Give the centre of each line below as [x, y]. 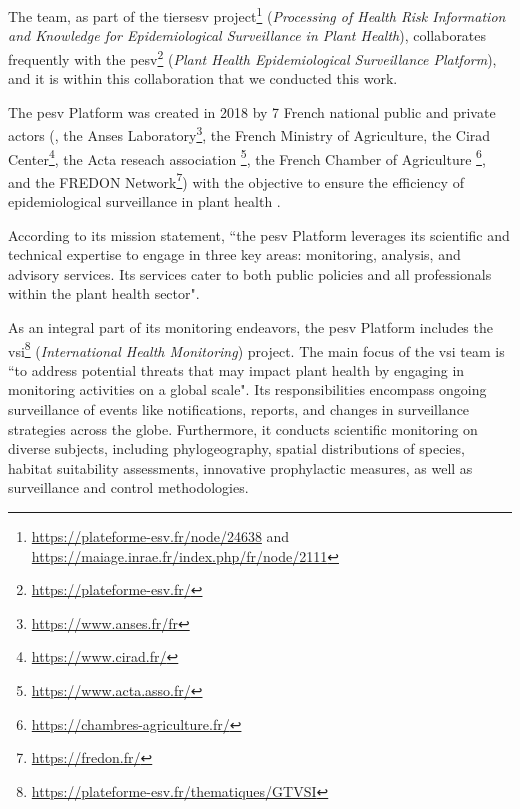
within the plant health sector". [104, 293]
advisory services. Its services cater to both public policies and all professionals [250, 273]
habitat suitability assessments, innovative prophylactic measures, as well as [240, 467]
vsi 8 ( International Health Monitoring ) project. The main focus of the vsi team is [256, 349]
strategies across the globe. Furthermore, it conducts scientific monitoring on [243, 428]
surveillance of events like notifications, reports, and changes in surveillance [239, 409]
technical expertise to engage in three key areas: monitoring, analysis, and [234, 254]
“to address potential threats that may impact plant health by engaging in [236, 369]
